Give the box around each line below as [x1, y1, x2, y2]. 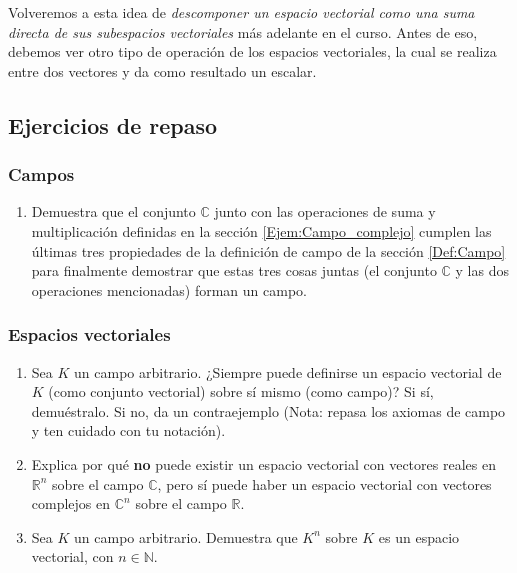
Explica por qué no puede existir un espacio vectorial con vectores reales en [31, 453, 496, 474]
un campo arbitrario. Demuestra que [74, 526, 298, 547]
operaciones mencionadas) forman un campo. [31, 279, 307, 300]
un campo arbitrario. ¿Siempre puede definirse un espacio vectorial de [74, 361, 502, 382]
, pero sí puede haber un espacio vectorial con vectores [157, 473, 492, 494]
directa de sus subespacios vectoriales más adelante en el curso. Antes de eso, [8, 21, 478, 42]
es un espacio [378, 526, 460, 547]
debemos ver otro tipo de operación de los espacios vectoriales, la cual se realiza [8, 41, 497, 62]
